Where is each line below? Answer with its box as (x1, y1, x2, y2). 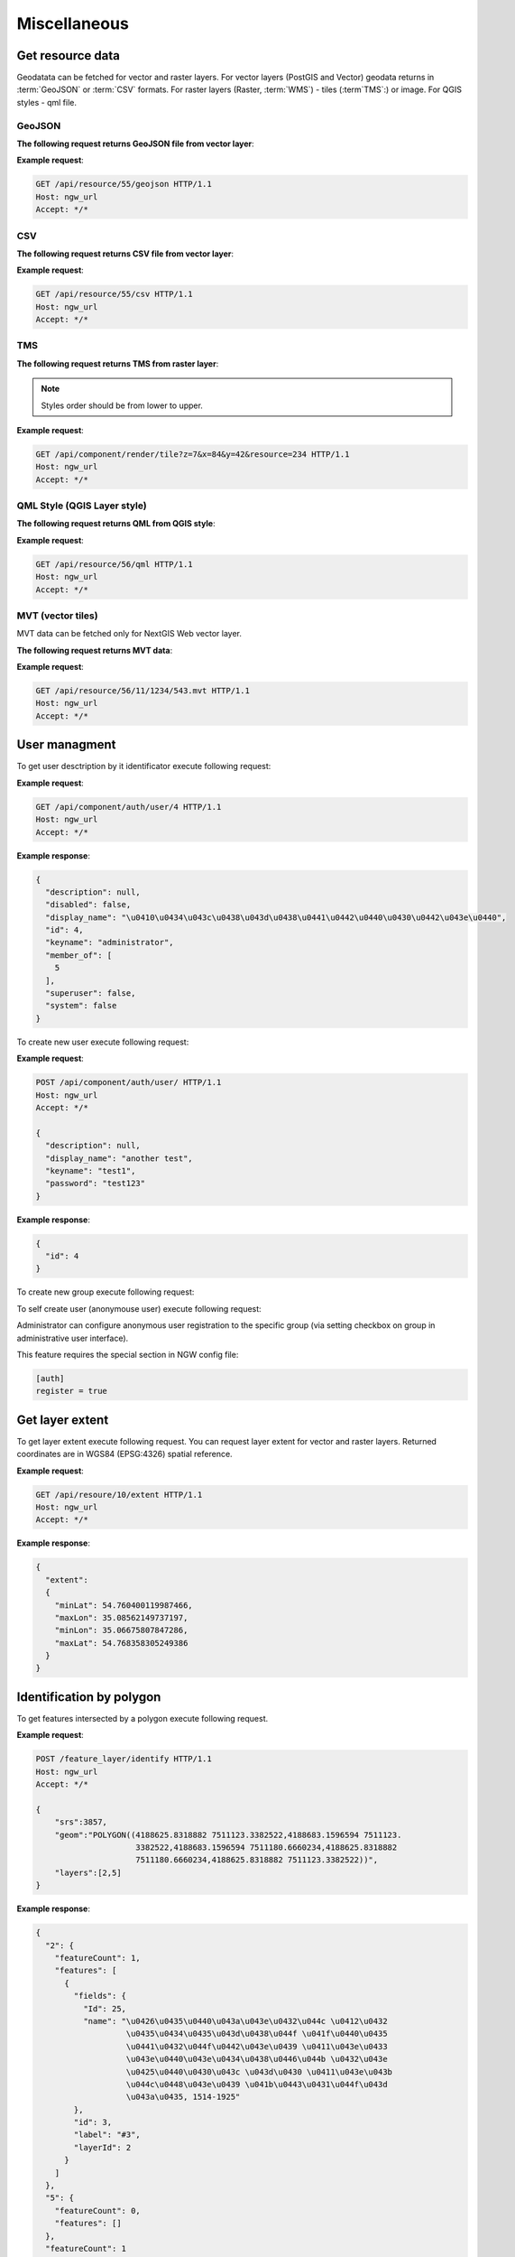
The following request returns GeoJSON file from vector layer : (16, 138, 254, 149)
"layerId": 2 (73, 2142, 132, 2152)
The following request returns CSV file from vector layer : (16, 248, 235, 259)
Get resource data (16, 48, 121, 63)
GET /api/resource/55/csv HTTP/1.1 (35, 289, 193, 300)
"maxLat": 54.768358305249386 (54, 1638, 189, 1648)
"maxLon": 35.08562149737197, (54, 1612, 189, 1622)
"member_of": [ (45, 950, 113, 961)
